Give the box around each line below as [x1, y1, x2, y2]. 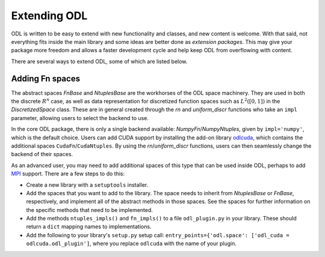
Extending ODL [11, 9, 88, 22]
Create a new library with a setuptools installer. [26, 181, 149, 189]
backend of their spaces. [11, 151, 73, 158]
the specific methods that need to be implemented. [26, 206, 153, 213]
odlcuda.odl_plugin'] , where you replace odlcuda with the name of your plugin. [26, 240, 237, 247]
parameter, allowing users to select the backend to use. [11, 114, 149, 121]
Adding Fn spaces [11, 73, 81, 83]
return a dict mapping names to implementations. [26, 223, 152, 231]
